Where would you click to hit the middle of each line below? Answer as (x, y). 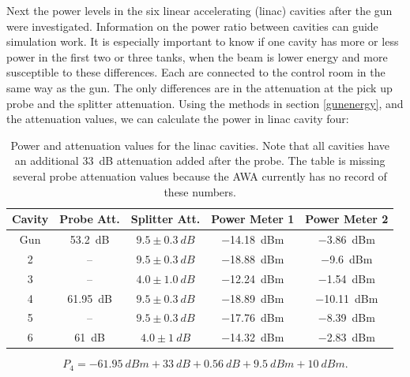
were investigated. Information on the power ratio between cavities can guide (192, 26)
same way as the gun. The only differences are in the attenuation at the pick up (199, 87)
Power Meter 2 (347, 219)
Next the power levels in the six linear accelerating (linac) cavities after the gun (199, 10)
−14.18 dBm (253, 239)
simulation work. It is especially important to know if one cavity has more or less (203, 41)
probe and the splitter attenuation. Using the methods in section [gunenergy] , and (205, 103)
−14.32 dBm (253, 337)
